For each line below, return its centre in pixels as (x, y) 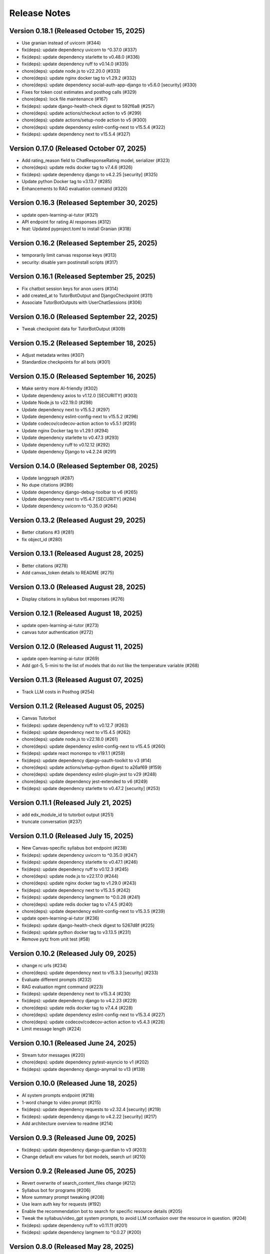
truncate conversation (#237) (52, 822)
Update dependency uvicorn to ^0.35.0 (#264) (69, 506)
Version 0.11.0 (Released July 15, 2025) (71, 836)
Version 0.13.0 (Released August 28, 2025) (77, 587)
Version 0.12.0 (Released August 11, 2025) (76, 646)
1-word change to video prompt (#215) (61, 1102)
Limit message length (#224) (51, 1029)
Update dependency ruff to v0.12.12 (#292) (66, 444)
